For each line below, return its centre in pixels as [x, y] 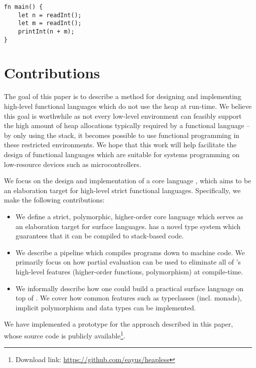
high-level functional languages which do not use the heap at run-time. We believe [128, 106]
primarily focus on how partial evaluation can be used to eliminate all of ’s [128, 262]
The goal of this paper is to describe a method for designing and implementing [123, 96]
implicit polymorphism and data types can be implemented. [106, 307]
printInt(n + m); [46, 31]
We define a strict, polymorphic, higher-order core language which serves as [129, 216]
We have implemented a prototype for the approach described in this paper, [119, 324]
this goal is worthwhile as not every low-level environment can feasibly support [123, 116]
